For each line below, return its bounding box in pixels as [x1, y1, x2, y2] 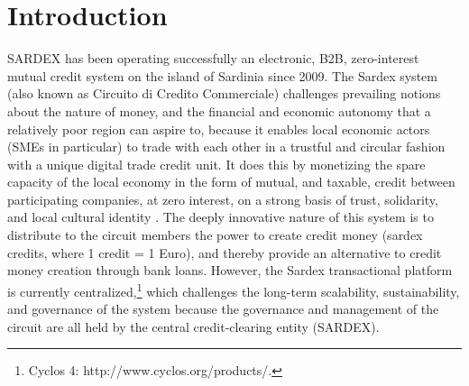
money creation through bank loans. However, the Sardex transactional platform [7, 261, 453, 280]
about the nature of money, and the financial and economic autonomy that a [7, 101, 431, 120]
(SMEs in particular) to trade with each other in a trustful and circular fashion [7, 137, 446, 156]
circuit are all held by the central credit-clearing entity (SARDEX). [7, 317, 380, 335]
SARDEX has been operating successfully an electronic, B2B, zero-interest [7, 49, 419, 68]
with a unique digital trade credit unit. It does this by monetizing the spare [7, 154, 426, 173]
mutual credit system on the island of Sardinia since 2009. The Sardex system [7, 66, 437, 85]
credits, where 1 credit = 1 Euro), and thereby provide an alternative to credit [7, 243, 442, 262]
